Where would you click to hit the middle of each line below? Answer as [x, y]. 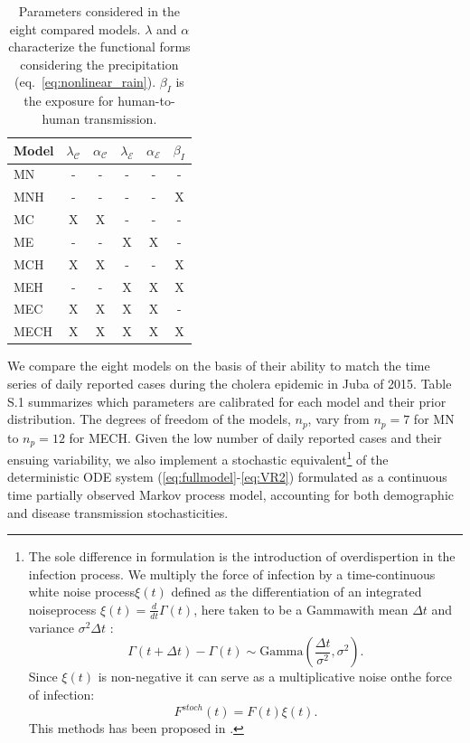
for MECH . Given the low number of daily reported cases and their [255, 437]
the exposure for [69, 101]
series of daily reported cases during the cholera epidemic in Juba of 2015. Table [230, 383]
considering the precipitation [99, 64]
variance [52, 627]
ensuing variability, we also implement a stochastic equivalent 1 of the [198, 458]
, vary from [338, 419]
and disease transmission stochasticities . [118, 512]
